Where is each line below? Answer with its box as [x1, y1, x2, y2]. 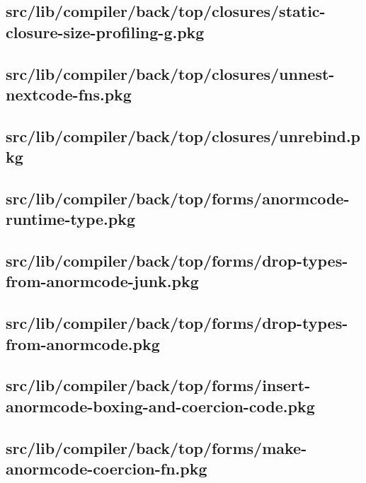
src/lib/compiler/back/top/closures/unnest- [6, 62, 335, 84]
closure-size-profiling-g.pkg [6, 21, 205, 42]
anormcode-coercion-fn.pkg [6, 457, 207, 479]
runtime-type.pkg [6, 208, 135, 230]
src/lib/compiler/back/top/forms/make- [6, 436, 307, 458]
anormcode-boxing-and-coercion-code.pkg [6, 395, 315, 417]
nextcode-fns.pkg [6, 83, 132, 105]
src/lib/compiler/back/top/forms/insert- [6, 374, 311, 396]
